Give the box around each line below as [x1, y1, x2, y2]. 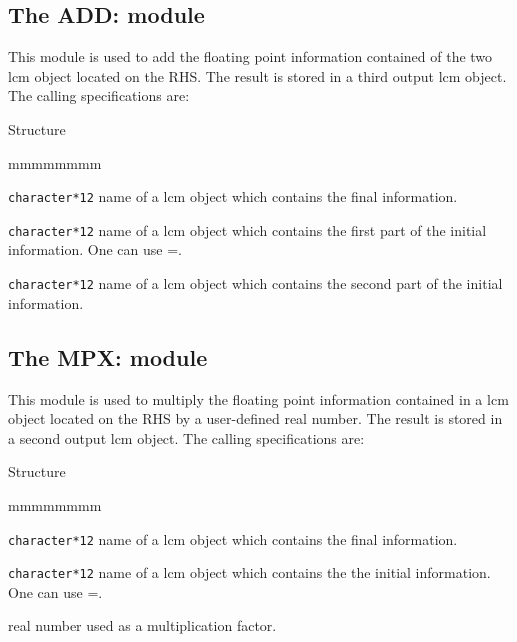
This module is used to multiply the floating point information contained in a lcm [8, 388, 509, 409]
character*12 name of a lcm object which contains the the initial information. [8, 562, 491, 583]
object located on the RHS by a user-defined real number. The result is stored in [8, 408, 503, 429]
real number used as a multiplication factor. [8, 615, 277, 636]
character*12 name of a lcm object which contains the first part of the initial [8, 219, 487, 240]
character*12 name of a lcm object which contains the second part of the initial [8, 273, 503, 294]
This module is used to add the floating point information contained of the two [8, 46, 493, 67]
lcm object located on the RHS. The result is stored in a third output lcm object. [8, 65, 507, 86]
